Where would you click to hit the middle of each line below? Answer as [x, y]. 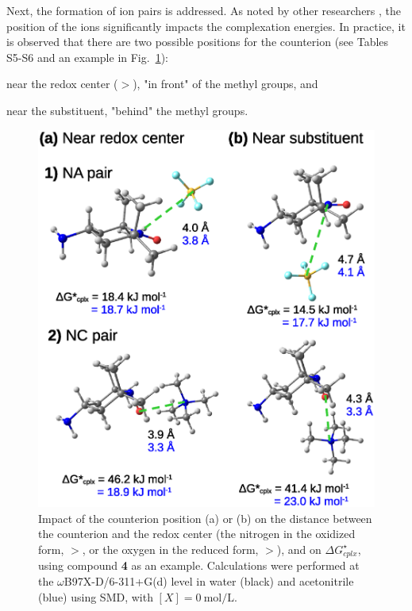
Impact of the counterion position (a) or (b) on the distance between [205, 518]
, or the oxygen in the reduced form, [170, 549]
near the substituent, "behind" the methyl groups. [127, 110]
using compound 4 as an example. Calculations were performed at [199, 565]
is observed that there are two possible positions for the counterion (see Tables [198, 42]
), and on [299, 549]
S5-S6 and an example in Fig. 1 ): [87, 57]
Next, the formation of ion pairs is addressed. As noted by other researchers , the [204, 10]
